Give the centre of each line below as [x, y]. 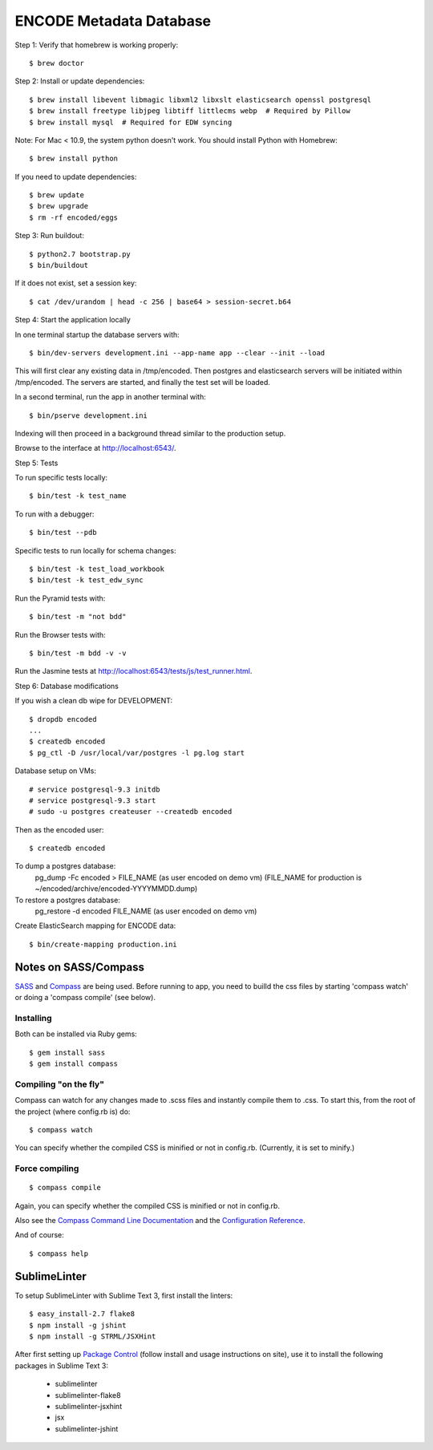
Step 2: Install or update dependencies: [80, 81]
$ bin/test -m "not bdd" [78, 617]
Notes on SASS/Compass [79, 967]
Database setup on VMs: [55, 771]
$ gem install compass [74, 1064]
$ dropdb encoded [63, 719]
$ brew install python [74, 159]
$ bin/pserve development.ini [89, 415]
